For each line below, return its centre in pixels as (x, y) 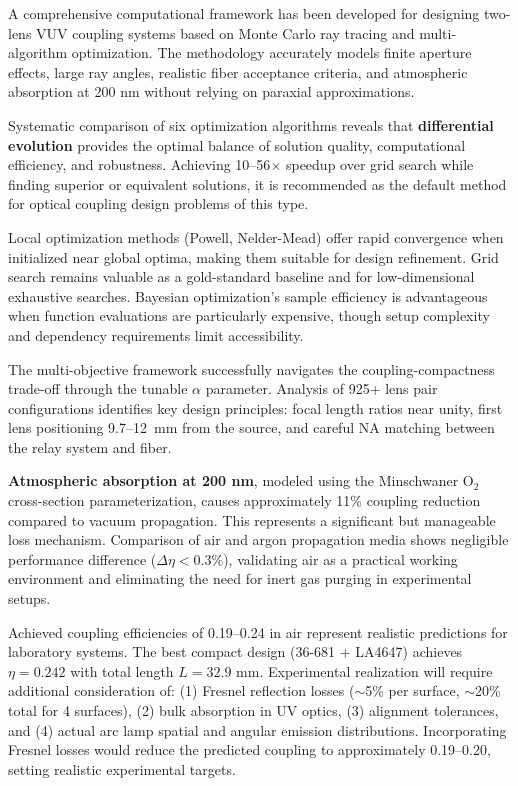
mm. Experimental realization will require (364, 670)
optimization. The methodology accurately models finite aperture (271, 52)
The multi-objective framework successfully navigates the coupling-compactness (251, 368)
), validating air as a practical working (340, 558)
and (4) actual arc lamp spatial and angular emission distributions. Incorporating (257, 729)
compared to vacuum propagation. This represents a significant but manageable (252, 519)
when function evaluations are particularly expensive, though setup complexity (249, 315)
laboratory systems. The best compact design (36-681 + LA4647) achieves (235, 651)
